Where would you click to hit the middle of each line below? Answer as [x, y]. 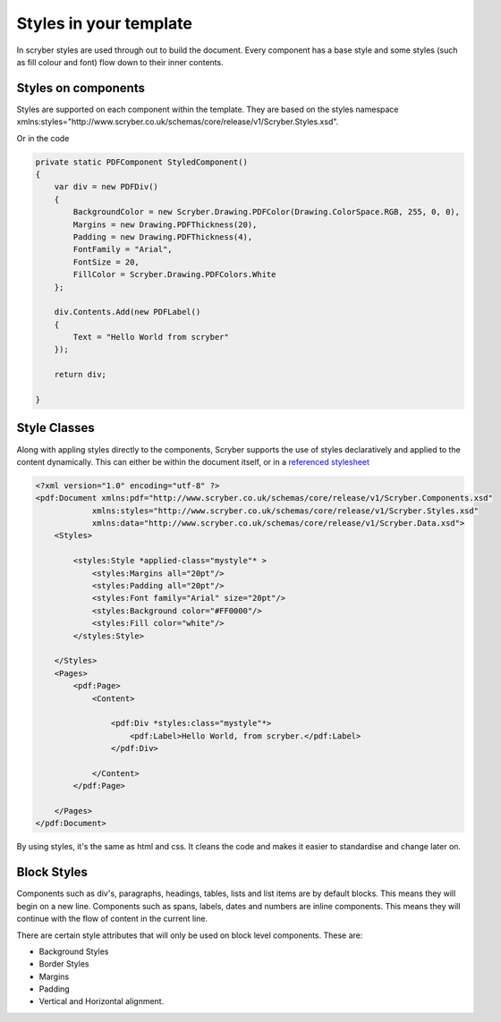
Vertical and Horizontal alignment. [102, 1001]
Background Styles [74, 951]
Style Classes [55, 428]
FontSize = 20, [106, 262]
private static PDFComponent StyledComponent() [141, 162]
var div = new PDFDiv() [106, 187]
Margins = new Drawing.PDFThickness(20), [165, 224]
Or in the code [43, 138]
